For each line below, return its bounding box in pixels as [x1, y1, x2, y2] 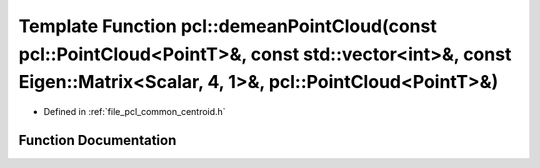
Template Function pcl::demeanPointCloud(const [18, 15, 437, 37]
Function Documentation [18, 131, 177, 149]
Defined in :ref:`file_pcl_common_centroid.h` [43, 106, 226, 118]
